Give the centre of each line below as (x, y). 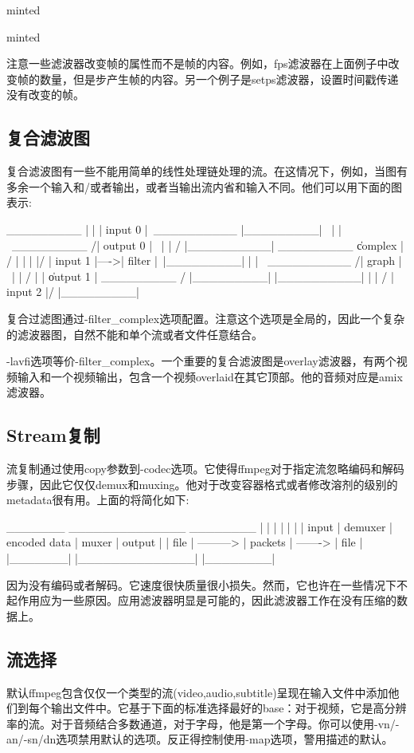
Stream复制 (53, 435)
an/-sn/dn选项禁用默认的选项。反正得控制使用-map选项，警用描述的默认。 (200, 739)
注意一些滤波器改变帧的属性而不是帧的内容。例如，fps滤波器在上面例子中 (197, 63)
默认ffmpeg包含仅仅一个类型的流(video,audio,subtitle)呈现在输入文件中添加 (197, 692)
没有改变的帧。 (45, 95)
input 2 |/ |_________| (73, 292)
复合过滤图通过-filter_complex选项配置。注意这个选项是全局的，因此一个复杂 (206, 318)
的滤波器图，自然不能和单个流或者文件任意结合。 (135, 334)
